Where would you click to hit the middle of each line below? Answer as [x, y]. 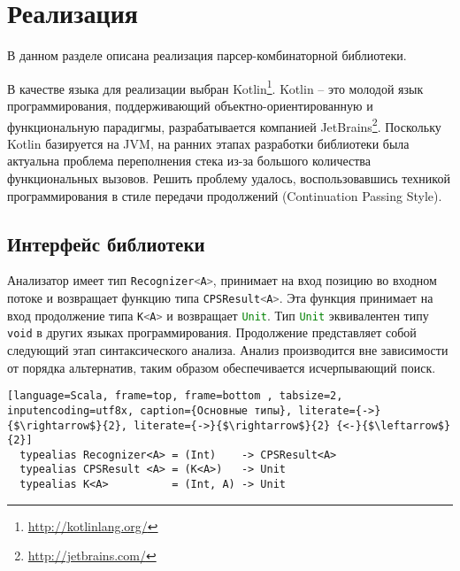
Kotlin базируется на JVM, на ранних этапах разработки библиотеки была [208, 143]
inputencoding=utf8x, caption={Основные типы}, [150, 410]
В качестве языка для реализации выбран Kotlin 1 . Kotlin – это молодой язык [215, 87]
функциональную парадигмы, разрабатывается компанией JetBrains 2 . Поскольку [224, 125]
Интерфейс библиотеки [106, 243]
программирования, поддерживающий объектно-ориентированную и [190, 105]
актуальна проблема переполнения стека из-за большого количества [189, 161]
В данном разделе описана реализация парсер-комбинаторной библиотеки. [207, 55]
